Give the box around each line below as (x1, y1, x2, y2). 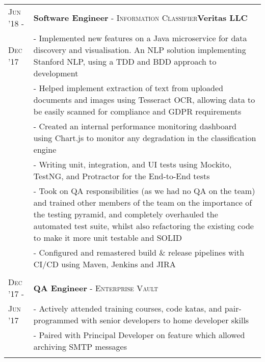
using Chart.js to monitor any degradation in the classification (33, 132, 256, 144)
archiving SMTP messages (33, 341, 127, 352)
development (33, 67, 78, 79)
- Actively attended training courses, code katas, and (33, 302, 222, 314)
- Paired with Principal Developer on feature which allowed (33, 329, 245, 341)
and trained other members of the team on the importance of (33, 197, 252, 208)
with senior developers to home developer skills (81, 314, 249, 326)
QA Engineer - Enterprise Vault (33, 282, 158, 294)
